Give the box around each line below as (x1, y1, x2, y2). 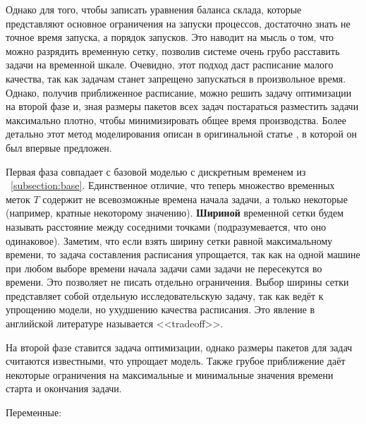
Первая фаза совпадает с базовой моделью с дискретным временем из (6, 164, 306, 178)
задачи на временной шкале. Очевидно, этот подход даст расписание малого (6, 57, 334, 72)
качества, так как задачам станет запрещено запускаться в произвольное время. (6, 71, 346, 85)
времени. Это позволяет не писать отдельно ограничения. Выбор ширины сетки (6, 274, 349, 289)
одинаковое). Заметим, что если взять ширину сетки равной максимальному (6, 233, 333, 248)
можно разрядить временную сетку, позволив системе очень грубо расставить (6, 43, 340, 58)
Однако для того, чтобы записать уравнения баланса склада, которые (6, 2, 302, 16)
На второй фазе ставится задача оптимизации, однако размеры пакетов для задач (6, 339, 353, 354)
